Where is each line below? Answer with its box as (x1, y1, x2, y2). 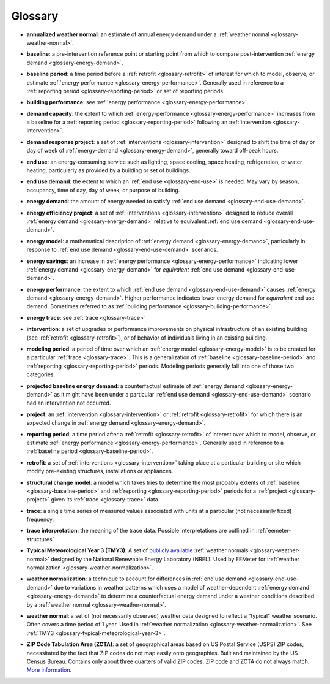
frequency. (26, 515, 54, 523)
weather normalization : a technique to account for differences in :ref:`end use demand (26, 575, 247, 582)
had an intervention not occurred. (26, 399, 111, 407)
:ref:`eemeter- (255, 527, 291, 534)
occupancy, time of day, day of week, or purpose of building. (26, 186, 180, 194)
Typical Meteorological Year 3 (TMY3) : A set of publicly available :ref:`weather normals (26, 547, 249, 554)
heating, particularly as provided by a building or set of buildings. (26, 167, 191, 174)
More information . (26, 666, 72, 674)
